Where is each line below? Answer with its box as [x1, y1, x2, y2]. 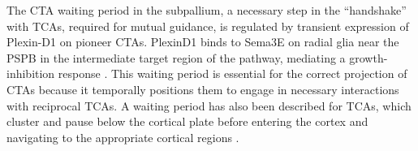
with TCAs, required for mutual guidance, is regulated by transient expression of [6, 17, 409, 34]
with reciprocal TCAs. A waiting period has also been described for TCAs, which [6, 97, 412, 114]
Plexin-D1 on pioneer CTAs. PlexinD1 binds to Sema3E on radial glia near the [6, 33, 399, 50]
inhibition [6, 65, 55, 82]
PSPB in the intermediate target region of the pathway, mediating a [6, 49, 346, 66]
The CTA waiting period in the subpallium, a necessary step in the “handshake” [6, 2, 407, 18]
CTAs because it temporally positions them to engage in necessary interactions [6, 80, 399, 97]
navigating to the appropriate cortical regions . [6, 128, 239, 145]
